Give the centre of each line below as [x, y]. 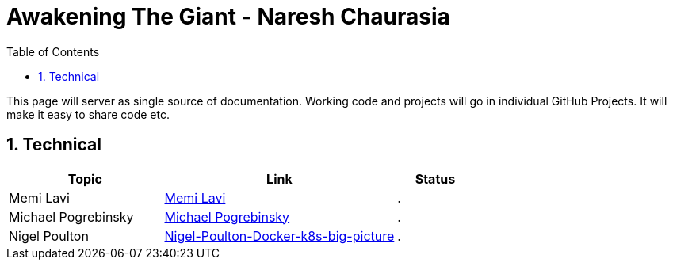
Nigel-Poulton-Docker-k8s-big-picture [279, 236]
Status [435, 179]
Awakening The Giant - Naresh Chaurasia [228, 17]
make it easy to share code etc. [88, 114]
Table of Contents [53, 51]
